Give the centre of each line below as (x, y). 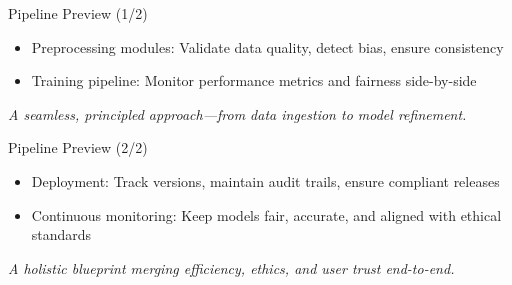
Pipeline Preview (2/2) (78, 147)
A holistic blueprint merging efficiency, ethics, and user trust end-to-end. (231, 267)
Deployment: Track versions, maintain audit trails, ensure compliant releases (265, 180)
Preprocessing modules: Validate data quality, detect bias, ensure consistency (267, 46)
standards (61, 234)
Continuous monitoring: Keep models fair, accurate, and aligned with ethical (266, 214)
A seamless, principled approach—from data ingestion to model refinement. (237, 113)
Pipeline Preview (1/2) (78, 13)
